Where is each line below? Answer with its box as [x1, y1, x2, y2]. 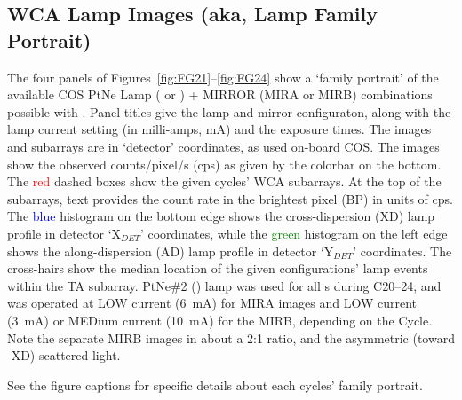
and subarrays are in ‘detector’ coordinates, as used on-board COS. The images [7, 137, 440, 155]
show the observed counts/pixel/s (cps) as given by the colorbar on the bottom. [7, 154, 442, 173]
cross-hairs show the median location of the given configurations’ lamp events [7, 259, 428, 278]
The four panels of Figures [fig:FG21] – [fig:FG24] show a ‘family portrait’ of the [7, 67, 439, 86]
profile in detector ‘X [7, 224, 122, 242]
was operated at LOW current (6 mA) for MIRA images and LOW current [7, 294, 418, 312]
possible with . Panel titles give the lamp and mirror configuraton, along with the [7, 102, 451, 121]
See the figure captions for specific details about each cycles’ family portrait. [7, 375, 423, 394]
